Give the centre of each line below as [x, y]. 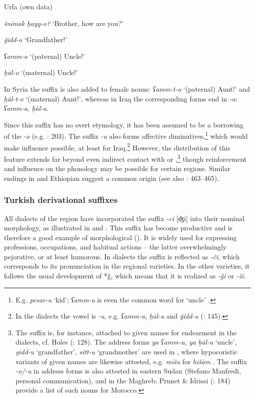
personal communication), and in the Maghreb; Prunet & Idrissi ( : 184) [123, 380]
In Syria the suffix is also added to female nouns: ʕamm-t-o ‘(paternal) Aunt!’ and [127, 88]
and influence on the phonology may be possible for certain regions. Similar [117, 168]
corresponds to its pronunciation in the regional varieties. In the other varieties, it [127, 266]
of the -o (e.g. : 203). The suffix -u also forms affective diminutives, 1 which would [126, 135]
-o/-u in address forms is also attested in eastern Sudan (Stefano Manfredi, [128, 371]
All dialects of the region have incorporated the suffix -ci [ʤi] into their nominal [124, 218]
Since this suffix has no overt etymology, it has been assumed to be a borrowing [124, 124]
